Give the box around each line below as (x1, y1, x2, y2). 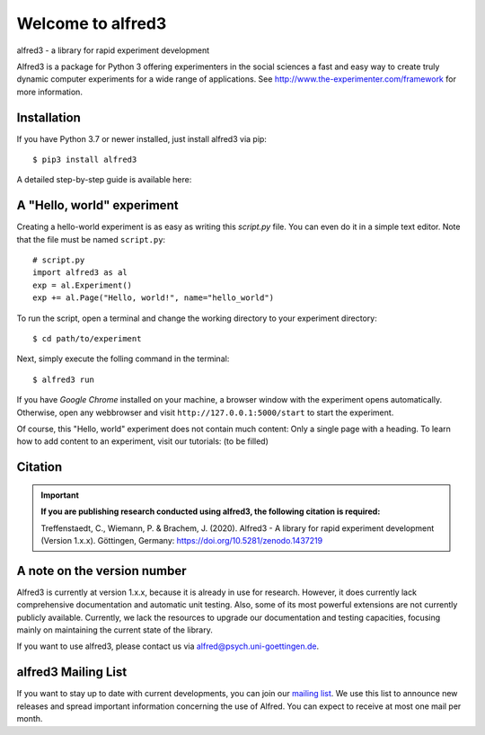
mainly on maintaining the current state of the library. (16, 624, 213, 635)
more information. (16, 86, 83, 97)
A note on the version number (16, 562, 188, 579)
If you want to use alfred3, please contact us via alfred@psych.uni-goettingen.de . (16, 641, 319, 651)
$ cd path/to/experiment (32, 333, 142, 344)
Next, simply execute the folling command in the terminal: (16, 353, 230, 364)
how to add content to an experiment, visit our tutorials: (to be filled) (16, 436, 269, 447)
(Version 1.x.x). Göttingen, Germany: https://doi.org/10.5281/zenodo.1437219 (40, 535, 323, 545)
